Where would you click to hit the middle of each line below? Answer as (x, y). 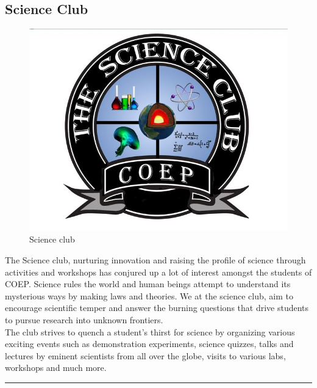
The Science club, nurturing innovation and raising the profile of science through (155, 260)
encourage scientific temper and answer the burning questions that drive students (157, 308)
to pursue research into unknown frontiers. (84, 320)
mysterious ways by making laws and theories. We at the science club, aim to (149, 295)
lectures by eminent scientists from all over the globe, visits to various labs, (145, 355)
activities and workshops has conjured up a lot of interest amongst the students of (158, 272)
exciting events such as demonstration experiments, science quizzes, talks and (149, 344)
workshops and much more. (56, 368)
